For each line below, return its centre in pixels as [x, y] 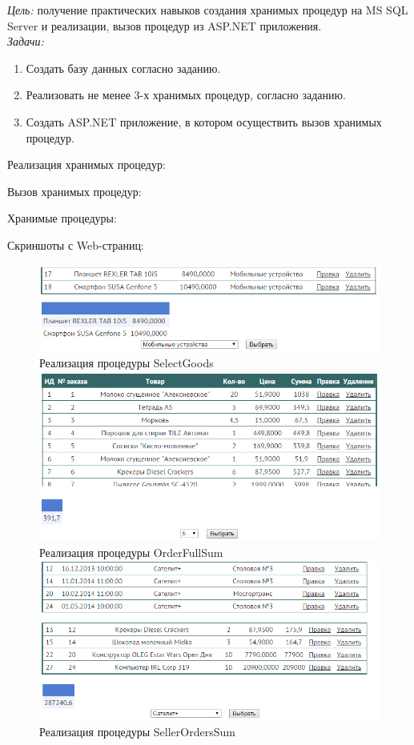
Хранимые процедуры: [62, 218]
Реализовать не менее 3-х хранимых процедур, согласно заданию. [186, 95]
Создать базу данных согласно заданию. [123, 68]
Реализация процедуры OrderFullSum [131, 553]
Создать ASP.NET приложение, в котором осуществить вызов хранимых [204, 121]
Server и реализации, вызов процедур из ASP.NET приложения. [165, 25]
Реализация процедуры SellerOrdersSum [137, 731]
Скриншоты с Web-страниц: [76, 244]
